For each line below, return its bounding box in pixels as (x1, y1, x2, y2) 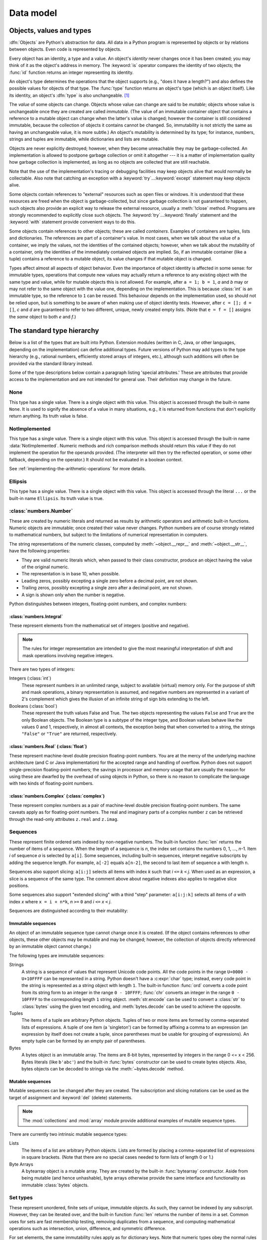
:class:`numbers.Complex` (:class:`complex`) (9, 793, 105, 799)
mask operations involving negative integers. (22, 652, 114, 658)
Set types (9, 1194, 33, 1201)
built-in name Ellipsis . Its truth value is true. (9, 495, 104, 501)
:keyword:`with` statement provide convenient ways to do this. (9, 219, 136, 225)
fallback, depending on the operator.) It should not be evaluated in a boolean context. (9, 456, 183, 462)
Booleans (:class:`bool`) (9, 703, 58, 709)
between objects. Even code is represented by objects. (9, 46, 122, 52)
